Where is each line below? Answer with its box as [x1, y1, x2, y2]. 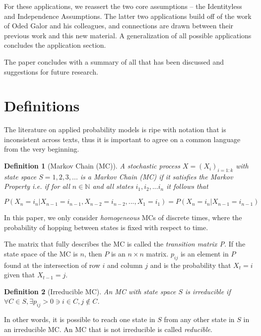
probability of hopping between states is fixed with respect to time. [4, 222, 208, 232]
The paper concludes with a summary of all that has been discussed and [4, 56, 224, 67]
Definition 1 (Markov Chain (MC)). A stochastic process [4, 161, 180, 171]
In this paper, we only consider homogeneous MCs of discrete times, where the [4, 212, 242, 223]
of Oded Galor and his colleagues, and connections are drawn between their [4, 20, 234, 31]
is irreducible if [185, 286, 231, 296]
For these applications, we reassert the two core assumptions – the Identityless [4, 1, 242, 11]
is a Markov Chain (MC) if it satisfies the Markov [80, 171, 233, 181]
